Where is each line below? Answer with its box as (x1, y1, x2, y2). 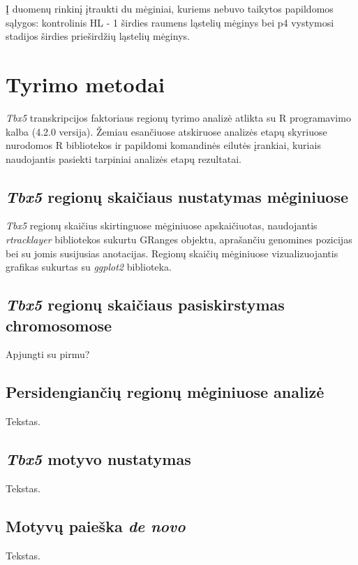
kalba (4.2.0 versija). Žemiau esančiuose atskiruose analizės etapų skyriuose (6, 124, 327, 138)
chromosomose (6, 314, 112, 336)
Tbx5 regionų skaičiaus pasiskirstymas (6, 294, 285, 315)
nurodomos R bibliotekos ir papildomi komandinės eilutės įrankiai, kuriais (6, 138, 321, 152)
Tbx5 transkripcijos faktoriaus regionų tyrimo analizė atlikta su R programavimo (6, 110, 351, 124)
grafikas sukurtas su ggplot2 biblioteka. (6, 259, 172, 274)
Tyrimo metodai (6, 69, 165, 98)
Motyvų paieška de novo (6, 515, 186, 537)
